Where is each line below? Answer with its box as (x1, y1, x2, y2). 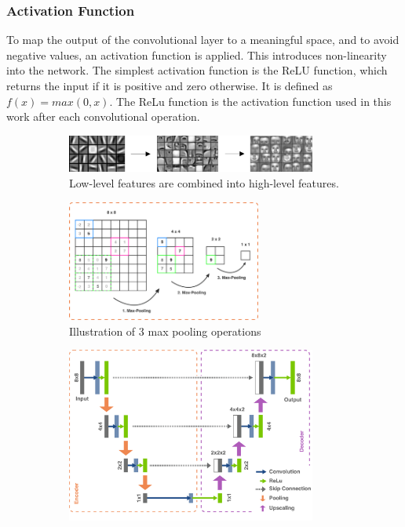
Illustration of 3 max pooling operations (69, 322, 261, 339)
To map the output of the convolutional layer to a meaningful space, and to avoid (6, 31, 400, 48)
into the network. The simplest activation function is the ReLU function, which (6, 62, 388, 78)
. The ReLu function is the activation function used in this (109, 93, 392, 109)
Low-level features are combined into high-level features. (69, 174, 339, 191)
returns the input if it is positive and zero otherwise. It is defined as (6, 78, 333, 93)
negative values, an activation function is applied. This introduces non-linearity (6, 46, 387, 63)
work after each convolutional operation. (6, 108, 200, 125)
